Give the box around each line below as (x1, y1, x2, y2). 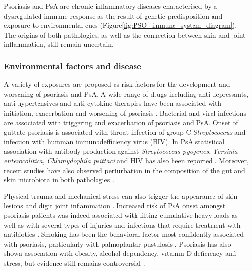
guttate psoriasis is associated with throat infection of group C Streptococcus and (4, 127, 246, 137)
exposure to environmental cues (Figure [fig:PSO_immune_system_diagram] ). (4, 20, 237, 30)
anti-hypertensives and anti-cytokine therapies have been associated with (4, 98, 222, 108)
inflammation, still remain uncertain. (4, 39, 114, 49)
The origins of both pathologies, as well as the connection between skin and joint (4, 29, 246, 39)
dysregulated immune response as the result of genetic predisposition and (4, 10, 223, 20)
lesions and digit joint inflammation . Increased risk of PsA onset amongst (4, 200, 226, 211)
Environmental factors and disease (4, 59, 141, 72)
